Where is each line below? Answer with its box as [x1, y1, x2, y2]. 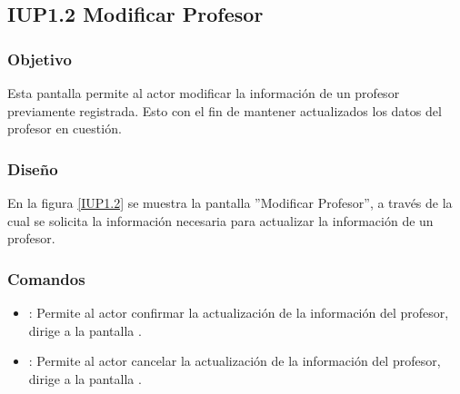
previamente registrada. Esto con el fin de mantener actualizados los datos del [7, 101, 442, 120]
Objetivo [7, 47, 72, 70]
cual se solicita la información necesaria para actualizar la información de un [7, 211, 434, 230]
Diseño [7, 157, 58, 180]
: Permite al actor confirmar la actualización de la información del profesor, [28, 303, 449, 321]
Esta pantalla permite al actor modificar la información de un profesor [7, 84, 400, 102]
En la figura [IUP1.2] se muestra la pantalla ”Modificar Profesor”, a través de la [7, 193, 453, 212]
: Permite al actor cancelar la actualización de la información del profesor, [28, 351, 441, 370]
